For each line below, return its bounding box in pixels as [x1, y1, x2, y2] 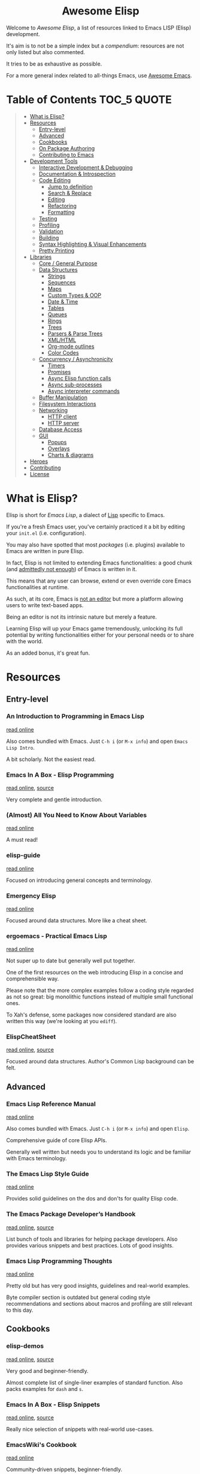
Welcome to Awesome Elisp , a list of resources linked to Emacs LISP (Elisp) [6, 24, 192, 31]
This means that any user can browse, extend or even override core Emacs [6, 577, 192, 584]
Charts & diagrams [47, 451, 94, 458]
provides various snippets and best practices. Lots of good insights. [6, 1241, 174, 1249]
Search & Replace [47, 189, 92, 197]
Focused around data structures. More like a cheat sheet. [6, 917, 148, 924]
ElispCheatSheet [6, 1033, 56, 1041]
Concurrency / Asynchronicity [38, 355, 113, 362]
